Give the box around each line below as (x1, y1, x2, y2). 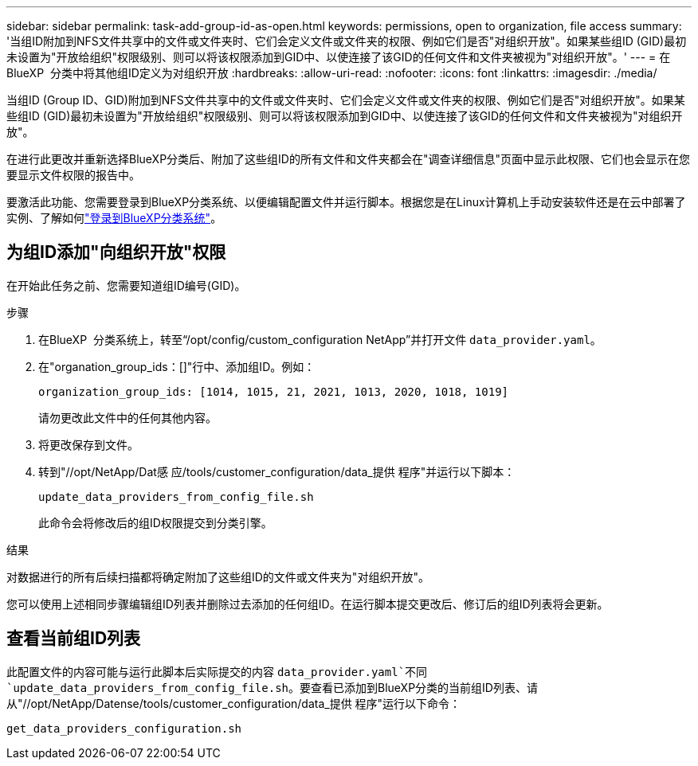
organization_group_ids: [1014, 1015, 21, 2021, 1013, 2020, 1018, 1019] (38, 385, 509, 398)
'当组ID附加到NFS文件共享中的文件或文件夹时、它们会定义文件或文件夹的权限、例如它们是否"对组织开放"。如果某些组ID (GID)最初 (6, 34, 687, 48)
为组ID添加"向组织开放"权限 (6, 242, 226, 263)
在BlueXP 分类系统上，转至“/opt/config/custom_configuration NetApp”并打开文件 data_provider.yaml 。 (38, 332, 602, 346)
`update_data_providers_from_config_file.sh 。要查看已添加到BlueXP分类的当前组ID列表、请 (6, 680, 538, 694)
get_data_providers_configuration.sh (6, 721, 242, 735)
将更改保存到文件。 (38, 437, 139, 451)
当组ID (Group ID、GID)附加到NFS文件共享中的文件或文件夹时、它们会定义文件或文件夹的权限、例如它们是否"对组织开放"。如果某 (6, 93, 685, 107)
